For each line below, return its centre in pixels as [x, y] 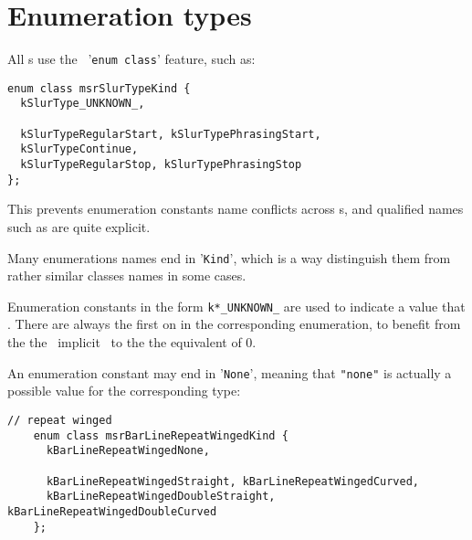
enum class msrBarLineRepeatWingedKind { [161, 435]
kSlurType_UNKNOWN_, [83, 104]
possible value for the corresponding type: [124, 391]
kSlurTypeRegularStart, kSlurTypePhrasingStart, [171, 134]
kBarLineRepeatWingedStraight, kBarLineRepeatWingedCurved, [233, 481]
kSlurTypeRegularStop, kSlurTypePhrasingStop [161, 165]
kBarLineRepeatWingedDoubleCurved [112, 511]
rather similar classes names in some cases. [127, 275]
